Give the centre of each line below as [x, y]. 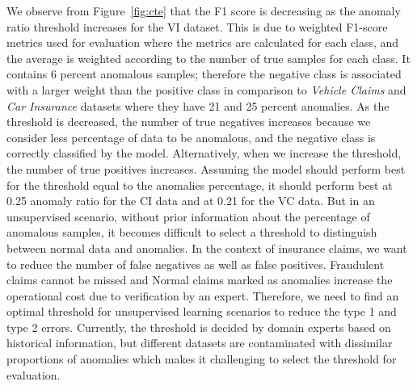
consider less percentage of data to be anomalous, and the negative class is [191, 137]
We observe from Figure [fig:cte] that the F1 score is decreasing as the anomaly [204, 10]
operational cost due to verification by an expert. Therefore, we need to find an [203, 295]
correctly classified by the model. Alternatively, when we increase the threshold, [204, 153]
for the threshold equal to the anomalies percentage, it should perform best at [200, 185]
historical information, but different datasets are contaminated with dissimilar [200, 343]
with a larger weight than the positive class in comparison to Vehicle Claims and [206, 89]
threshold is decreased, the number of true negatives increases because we [189, 122]
